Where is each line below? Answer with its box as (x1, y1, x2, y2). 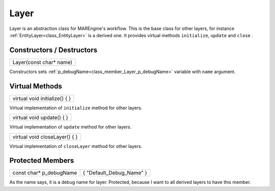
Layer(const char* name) (12, 58, 73, 66)
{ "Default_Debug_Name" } (82, 169, 148, 176)
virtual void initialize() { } (12, 94, 71, 102)
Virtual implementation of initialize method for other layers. (9, 105, 143, 111)
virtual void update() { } (12, 114, 69, 121)
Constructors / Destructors (9, 46, 98, 54)
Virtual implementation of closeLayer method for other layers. (9, 143, 143, 149)
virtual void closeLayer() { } (12, 133, 78, 140)
